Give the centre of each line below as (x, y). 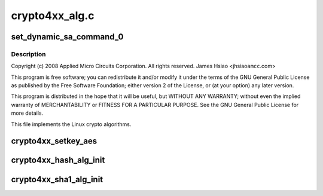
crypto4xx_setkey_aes (54, 141)
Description (28, 54)
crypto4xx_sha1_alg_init (57, 179)
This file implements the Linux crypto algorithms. (71, 124)
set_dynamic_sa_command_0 (67, 37)
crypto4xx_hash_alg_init (58, 160)
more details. (27, 113)
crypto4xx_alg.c (53, 16)
